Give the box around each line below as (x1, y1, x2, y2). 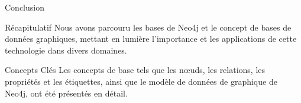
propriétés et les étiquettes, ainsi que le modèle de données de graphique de (5, 75, 277, 87)
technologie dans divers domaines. (5, 44, 127, 56)
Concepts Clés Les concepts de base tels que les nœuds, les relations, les (5, 64, 266, 76)
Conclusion (5, 1, 44, 13)
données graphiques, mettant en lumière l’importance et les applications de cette (5, 32, 297, 45)
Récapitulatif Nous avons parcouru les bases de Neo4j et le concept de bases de (5, 21, 292, 33)
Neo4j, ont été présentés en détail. (5, 87, 128, 99)
